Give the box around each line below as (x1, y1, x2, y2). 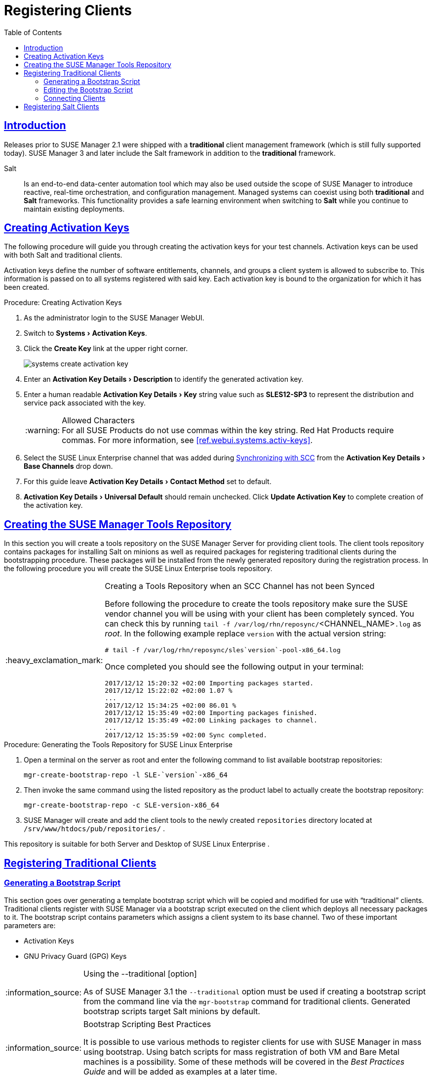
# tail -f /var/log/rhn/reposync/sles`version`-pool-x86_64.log (105, 646, 341, 654)
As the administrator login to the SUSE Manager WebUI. (24, 314, 204, 322)
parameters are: (4, 921, 56, 930)
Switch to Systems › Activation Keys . (24, 329, 147, 338)
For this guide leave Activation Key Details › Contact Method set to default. (24, 477, 272, 486)
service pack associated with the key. (24, 399, 146, 407)
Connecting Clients (43, 93, 106, 102)
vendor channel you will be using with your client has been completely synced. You (105, 609, 414, 619)
